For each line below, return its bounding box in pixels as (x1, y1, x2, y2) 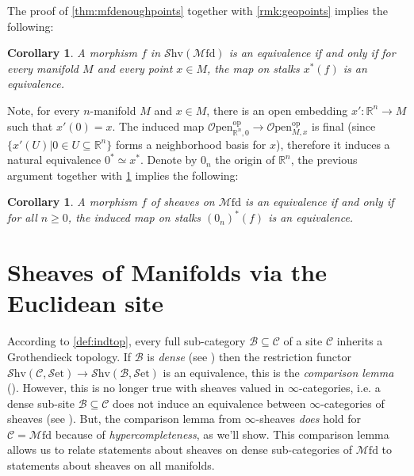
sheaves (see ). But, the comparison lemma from (7, 410, 241, 427)
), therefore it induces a (275, 135, 390, 152)
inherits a (336, 333, 383, 349)
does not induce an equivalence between (113, 394, 306, 411)
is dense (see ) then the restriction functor (147, 348, 351, 364)
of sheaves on (150, 193, 215, 210)
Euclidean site (7, 287, 164, 319)
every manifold (7, 59, 79, 76)
